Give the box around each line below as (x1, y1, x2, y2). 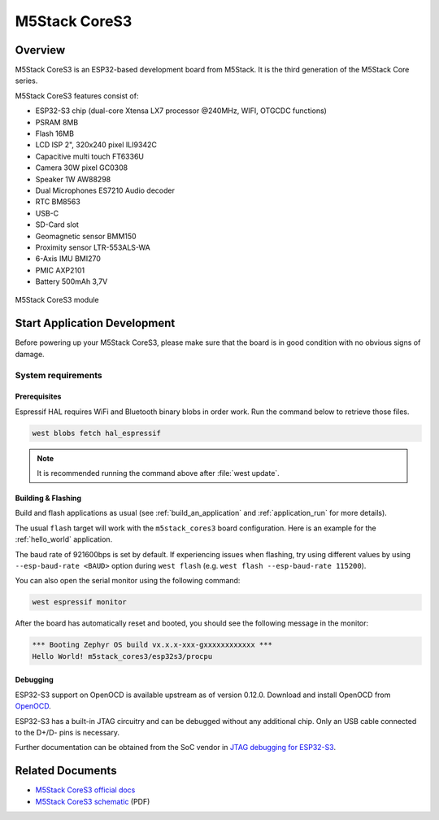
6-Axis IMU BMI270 (35, 254, 102, 264)
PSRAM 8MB (35, 117, 79, 127)
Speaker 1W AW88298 (35, 174, 111, 184)
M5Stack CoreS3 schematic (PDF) (35, 796, 150, 806)
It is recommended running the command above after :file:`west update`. (37, 469, 280, 478)
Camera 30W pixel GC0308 (35, 163, 128, 172)
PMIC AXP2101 (35, 265, 85, 275)
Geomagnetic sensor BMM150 (35, 231, 137, 241)
